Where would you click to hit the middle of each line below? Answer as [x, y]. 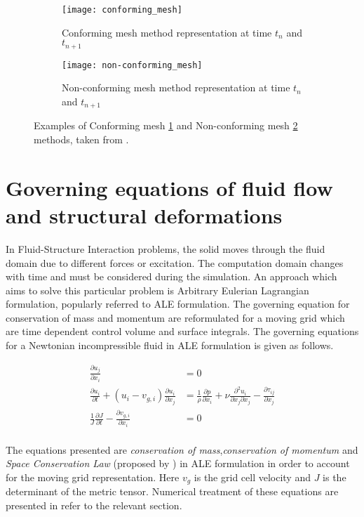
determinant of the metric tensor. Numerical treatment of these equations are [172, 491]
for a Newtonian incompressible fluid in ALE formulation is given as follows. [170, 345]
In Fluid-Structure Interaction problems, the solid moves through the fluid [166, 248]
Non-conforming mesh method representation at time [176, 87]
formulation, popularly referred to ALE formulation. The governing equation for [178, 304]
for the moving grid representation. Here [93, 477]
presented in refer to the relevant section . [94, 505]
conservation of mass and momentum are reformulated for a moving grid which [175, 317]
